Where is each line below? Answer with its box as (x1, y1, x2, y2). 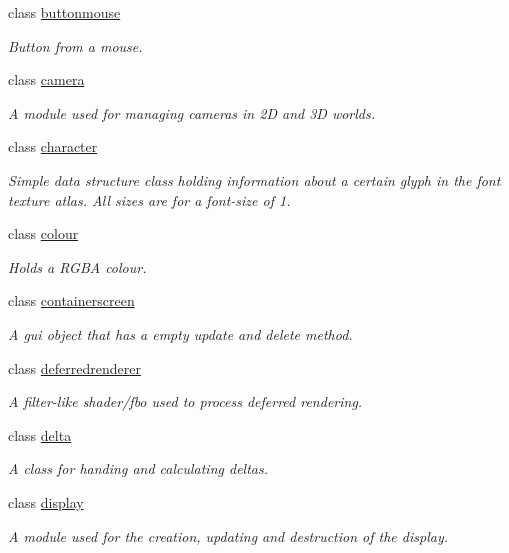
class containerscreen (8, 290, 135, 311)
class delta (8, 424, 72, 445)
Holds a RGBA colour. (8, 256, 147, 277)
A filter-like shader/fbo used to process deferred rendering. (8, 391, 363, 412)
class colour (8, 223, 79, 244)
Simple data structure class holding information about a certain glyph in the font (8, 169, 501, 190)
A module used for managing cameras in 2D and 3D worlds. (8, 102, 376, 123)
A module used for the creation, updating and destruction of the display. (8, 525, 448, 546)
